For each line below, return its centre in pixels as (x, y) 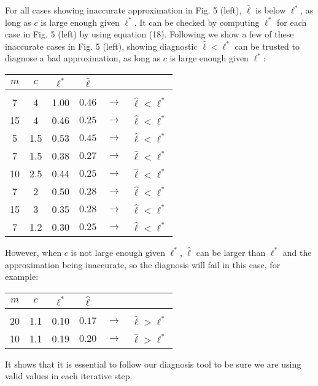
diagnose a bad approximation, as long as (83, 58)
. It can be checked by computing (197, 22)
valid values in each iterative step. (69, 376)
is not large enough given (118, 252)
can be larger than (231, 252)
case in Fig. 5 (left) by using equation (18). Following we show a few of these (149, 34)
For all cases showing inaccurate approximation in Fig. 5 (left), (123, 10)
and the (297, 252)
